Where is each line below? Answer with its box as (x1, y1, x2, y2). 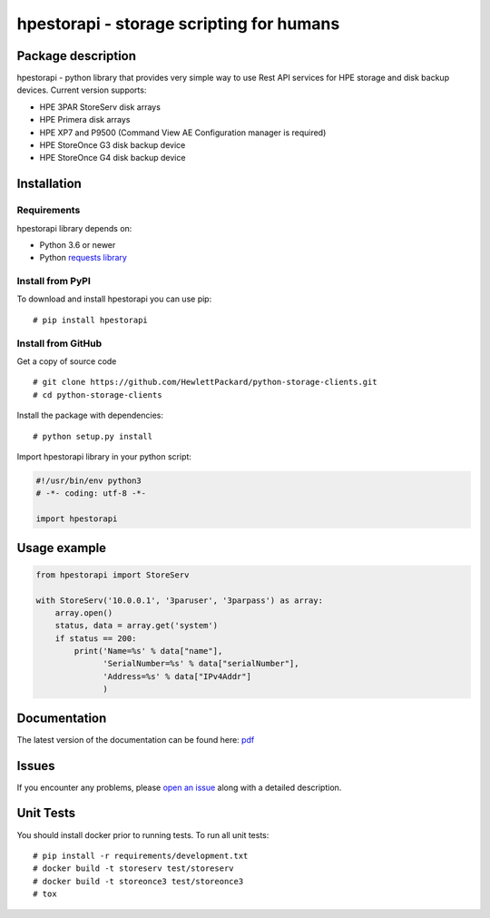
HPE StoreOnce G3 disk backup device (39, 140, 186, 151)
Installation (16, 176, 82, 192)
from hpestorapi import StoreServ (35, 569, 190, 580)
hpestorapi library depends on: (16, 222, 132, 233)
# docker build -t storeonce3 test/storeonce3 (33, 876, 244, 886)
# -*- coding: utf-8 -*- (35, 489, 147, 498)
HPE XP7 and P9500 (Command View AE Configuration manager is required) (39, 127, 327, 138)
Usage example (16, 540, 107, 556)
